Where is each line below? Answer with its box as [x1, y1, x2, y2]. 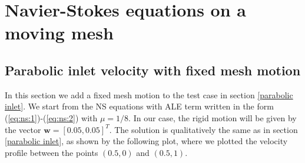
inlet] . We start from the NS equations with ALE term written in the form [5, 100, 274, 112]
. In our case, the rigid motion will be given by [128, 111, 297, 124]
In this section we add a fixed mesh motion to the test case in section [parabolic [5, 88, 293, 101]
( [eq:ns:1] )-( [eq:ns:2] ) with [5, 111, 98, 124]
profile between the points [5, 146, 98, 158]
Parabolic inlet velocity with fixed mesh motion [5, 61, 301, 79]
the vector [5, 123, 41, 135]
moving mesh [5, 21, 114, 45]
